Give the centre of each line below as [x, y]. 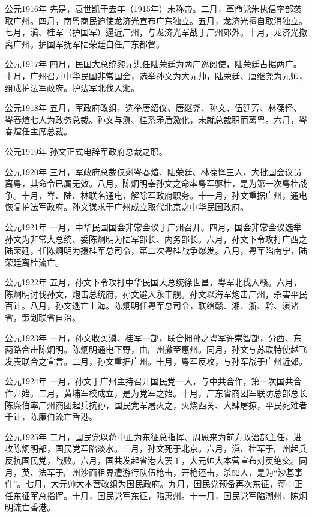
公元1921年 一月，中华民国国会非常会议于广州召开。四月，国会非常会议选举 [153, 226]
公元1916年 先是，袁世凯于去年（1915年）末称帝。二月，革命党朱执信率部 [149, 8]
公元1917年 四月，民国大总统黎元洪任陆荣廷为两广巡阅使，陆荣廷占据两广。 [153, 64]
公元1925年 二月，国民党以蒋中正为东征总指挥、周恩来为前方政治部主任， [149, 436]
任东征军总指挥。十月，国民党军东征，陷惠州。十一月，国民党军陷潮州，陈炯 [156, 495]
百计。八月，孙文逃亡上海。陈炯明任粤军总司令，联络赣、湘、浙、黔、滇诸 [152, 306]
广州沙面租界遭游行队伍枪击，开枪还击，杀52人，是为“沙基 [179, 472]
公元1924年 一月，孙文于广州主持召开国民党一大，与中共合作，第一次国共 [149, 381]
